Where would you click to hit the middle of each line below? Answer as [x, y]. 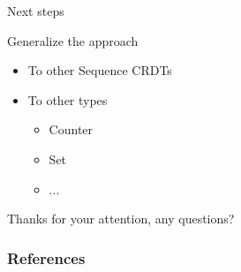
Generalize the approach [73, 40]
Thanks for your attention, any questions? [121, 219]
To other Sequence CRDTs [100, 70]
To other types [68, 99]
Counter [71, 129]
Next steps [36, 11]
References [46, 257]
